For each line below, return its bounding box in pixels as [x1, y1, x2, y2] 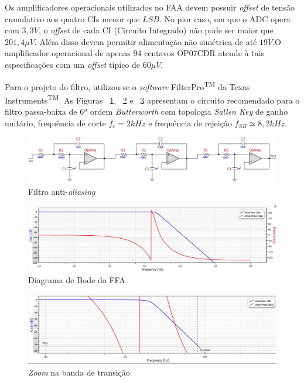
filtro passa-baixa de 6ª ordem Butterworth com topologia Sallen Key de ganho [5, 105, 288, 118]
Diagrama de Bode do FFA [28, 273, 125, 285]
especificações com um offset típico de [5, 58, 141, 70]
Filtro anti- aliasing [28, 185, 95, 197]
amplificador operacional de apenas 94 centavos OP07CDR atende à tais [5, 47, 265, 59]
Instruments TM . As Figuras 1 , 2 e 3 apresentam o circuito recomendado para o [5, 92, 300, 106]
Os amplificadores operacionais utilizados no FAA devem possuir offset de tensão [5, 1, 295, 13]
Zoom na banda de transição [28, 366, 130, 378]
